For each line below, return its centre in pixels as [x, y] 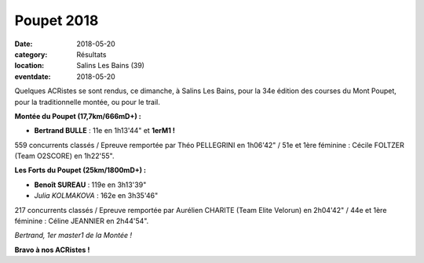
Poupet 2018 [57, 20]
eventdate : [33, 76]
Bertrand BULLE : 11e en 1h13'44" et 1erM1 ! [105, 131]
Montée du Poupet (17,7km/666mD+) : [78, 116]
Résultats [91, 54]
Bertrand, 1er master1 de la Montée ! [73, 236]
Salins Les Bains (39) [111, 66]
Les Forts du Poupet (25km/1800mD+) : [80, 170]
